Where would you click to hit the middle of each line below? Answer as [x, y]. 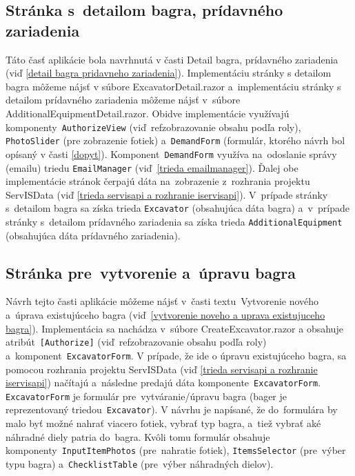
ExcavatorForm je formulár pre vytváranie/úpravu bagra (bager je [146, 396]
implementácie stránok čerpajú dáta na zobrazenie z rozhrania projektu [158, 181]
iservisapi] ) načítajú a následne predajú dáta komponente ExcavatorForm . [163, 383]
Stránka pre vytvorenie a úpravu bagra [151, 272]
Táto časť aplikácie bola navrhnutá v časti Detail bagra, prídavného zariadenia [172, 59]
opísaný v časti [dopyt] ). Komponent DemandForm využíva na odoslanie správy [171, 153]
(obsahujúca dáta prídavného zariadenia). [93, 235]
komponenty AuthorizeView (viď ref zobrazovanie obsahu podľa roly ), [153, 127]
